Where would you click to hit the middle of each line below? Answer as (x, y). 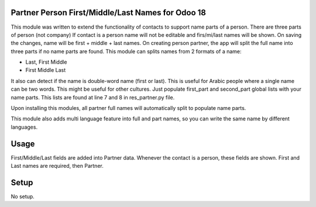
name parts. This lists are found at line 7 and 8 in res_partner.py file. (93, 97)
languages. (24, 127)
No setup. (23, 196)
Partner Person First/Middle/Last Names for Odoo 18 (109, 13)
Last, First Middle (46, 62)
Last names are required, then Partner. (57, 166)
